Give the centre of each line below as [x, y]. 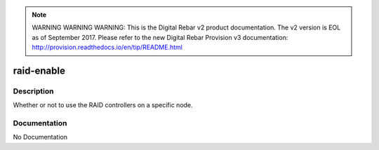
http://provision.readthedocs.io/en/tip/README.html [107, 47]
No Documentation [40, 137]
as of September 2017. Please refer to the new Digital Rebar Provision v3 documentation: [160, 37]
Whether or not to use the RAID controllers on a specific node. [103, 105]
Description [33, 91]
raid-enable [39, 70]
